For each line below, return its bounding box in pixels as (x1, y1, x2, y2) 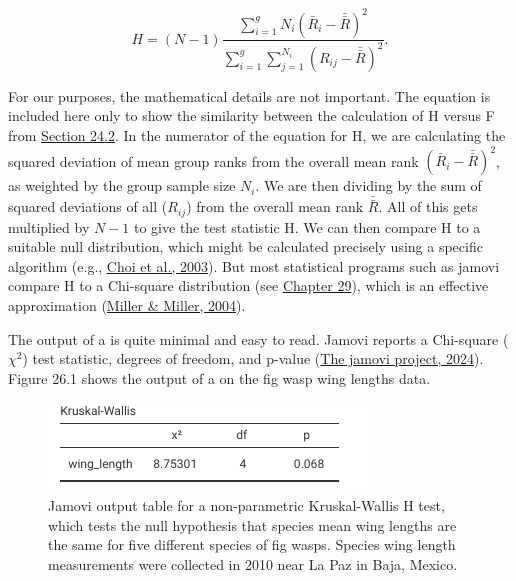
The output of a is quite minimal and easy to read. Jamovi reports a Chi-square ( (8, 328, 509, 349)
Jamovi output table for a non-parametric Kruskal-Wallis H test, (48, 494, 445, 515)
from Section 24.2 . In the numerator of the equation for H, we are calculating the (8, 125, 506, 146)
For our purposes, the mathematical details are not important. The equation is (8, 85, 491, 106)
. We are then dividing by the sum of (255, 175, 482, 196)
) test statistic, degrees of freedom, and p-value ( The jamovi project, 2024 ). (22, 348, 484, 369)
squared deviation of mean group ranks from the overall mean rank (8, 150, 419, 171)
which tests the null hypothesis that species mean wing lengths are (48, 514, 457, 535)
